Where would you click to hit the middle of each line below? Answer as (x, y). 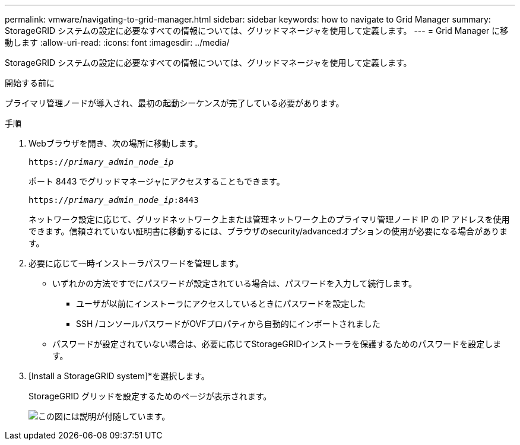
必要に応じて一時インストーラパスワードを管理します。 (136, 263)
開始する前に (30, 83)
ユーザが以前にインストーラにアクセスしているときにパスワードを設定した (221, 303)
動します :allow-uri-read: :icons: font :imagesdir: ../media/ (117, 42)
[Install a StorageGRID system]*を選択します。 (119, 376)
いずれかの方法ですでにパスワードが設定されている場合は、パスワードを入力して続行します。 (234, 283)
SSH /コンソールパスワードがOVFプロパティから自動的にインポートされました (228, 324)
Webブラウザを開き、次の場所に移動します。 (116, 143)
